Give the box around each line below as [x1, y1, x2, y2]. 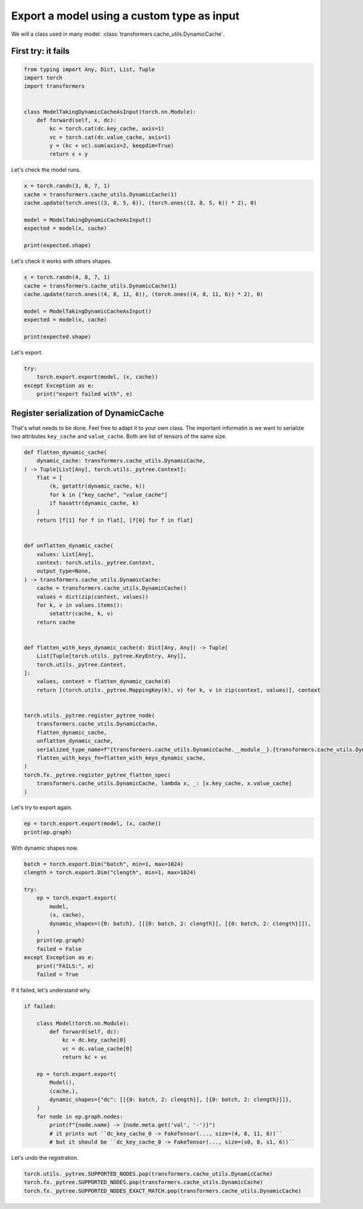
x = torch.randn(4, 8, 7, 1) [24, 274, 111, 281]
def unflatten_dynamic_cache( [24, 542, 114, 549]
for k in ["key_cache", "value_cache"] [49, 491, 168, 498]
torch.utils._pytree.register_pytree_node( [24, 712, 155, 719]
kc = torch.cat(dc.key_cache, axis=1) [49, 125, 165, 132]
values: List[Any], [36, 551, 95, 557]
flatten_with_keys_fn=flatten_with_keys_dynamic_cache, [36, 754, 206, 761]
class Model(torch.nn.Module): [36, 1020, 129, 1026]
